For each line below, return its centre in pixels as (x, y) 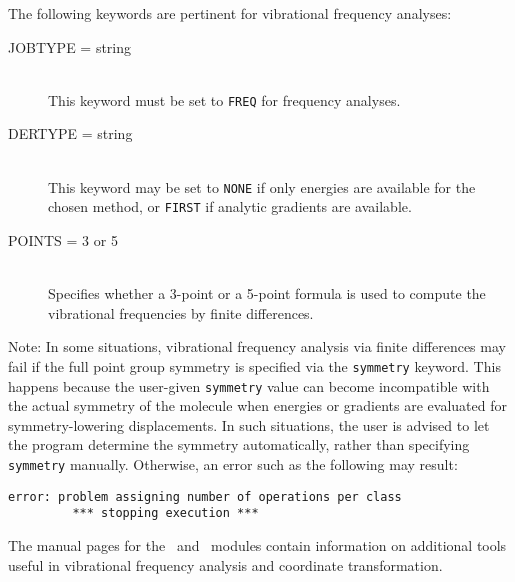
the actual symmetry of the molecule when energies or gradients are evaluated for (257, 405)
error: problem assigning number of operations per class (205, 496)
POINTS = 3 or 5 (63, 239)
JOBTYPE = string (70, 46)
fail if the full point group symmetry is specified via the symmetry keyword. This (254, 365)
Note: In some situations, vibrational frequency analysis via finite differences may (257, 346)
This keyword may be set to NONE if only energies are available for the (262, 186)
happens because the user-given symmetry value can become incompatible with (249, 385)
